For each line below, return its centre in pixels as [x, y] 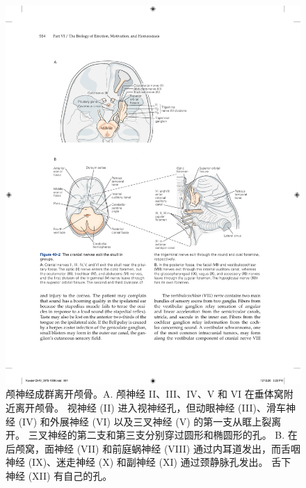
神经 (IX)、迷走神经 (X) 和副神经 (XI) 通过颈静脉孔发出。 [137, 462]
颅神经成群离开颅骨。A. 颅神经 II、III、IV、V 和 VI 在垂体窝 [145, 394]
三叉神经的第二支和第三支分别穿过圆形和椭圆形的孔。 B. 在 [163, 435]
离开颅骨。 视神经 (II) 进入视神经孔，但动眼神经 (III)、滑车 [150, 407]
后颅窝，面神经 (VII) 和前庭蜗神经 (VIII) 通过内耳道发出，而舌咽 [153, 448]
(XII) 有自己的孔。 [70, 475]
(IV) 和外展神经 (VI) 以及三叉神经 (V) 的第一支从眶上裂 [145, 421]
